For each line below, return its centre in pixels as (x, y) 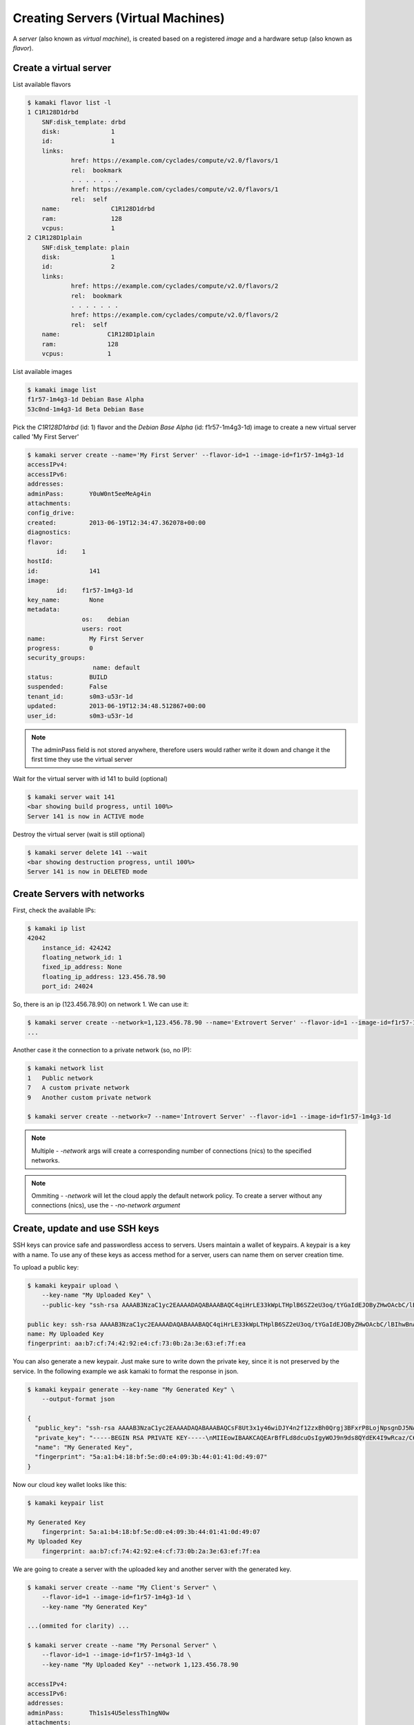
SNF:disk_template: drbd (84, 122)
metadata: (44, 610)
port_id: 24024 (67, 986)
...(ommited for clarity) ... (78, 1626)
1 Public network (60, 1078)
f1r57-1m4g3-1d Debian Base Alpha (86, 400)
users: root (102, 629)
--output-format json (78, 1399)
